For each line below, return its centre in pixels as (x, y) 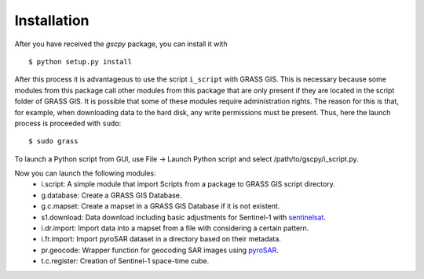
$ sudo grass (53, 141)
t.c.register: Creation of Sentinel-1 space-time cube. (125, 261)
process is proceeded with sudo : (68, 123)
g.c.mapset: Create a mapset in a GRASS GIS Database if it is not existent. (161, 206)
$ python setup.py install (80, 62)
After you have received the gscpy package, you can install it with (121, 44)
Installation (52, 20)
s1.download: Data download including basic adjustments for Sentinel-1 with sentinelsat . (183, 217)
